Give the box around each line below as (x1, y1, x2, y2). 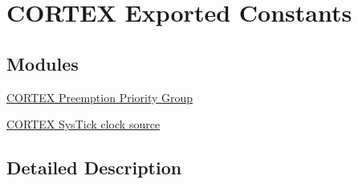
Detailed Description (6, 155, 182, 180)
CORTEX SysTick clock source (6, 116, 161, 133)
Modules (6, 51, 79, 76)
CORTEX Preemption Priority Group (6, 88, 193, 105)
